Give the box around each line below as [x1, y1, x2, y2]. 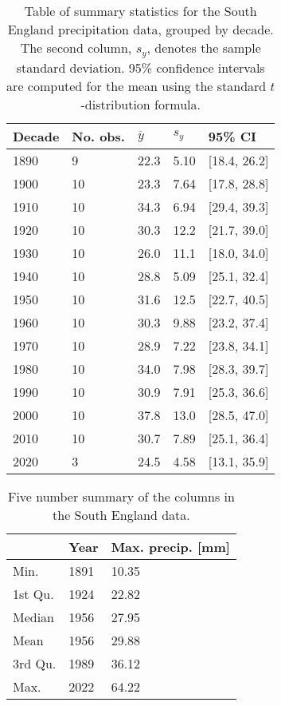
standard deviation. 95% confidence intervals [16, 58, 265, 77]
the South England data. [53, 505, 190, 524]
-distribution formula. [80, 94, 201, 113]
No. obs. [72, 126, 125, 145]
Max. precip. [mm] [111, 537, 230, 556]
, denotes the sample [146, 38, 261, 57]
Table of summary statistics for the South [24, 2, 257, 20]
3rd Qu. [13, 653, 57, 672]
